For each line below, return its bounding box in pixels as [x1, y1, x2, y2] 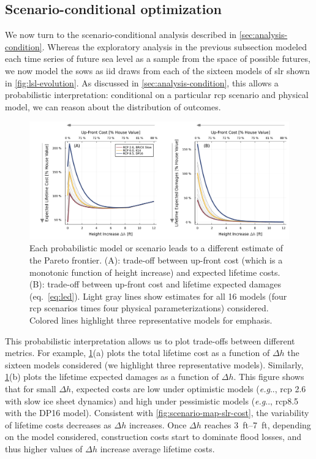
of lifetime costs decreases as [5, 418, 111, 431]
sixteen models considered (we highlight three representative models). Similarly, [5, 358, 304, 371]
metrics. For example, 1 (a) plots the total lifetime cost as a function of [5, 346, 270, 359]
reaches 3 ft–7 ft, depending [204, 418, 311, 431]
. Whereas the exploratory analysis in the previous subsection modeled [42, 40, 307, 53]
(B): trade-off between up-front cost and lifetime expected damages [29, 278, 282, 290]
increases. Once [129, 418, 187, 431]
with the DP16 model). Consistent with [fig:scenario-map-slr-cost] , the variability [5, 406, 309, 419]
